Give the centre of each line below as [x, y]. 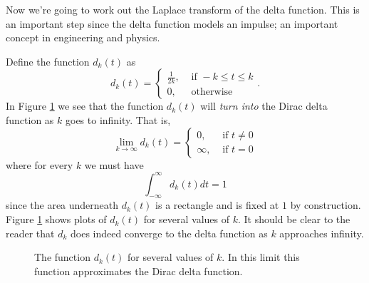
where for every [40, 164]
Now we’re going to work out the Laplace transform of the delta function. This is [183, 9]
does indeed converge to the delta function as [169, 233]
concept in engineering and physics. [83, 37]
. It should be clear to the [294, 219]
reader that [30, 233]
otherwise [212, 92]
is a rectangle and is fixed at [217, 205]
